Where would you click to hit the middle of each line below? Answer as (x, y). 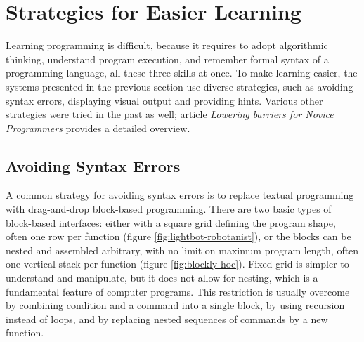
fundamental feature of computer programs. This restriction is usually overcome (178, 291)
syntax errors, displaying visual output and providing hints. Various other (164, 100)
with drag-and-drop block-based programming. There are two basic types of (169, 209)
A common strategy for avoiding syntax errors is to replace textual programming (180, 195)
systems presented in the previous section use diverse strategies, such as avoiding (180, 86)
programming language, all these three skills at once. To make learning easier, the (182, 73)
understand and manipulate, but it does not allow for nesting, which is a (162, 278)
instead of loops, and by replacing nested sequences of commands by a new (167, 318)
